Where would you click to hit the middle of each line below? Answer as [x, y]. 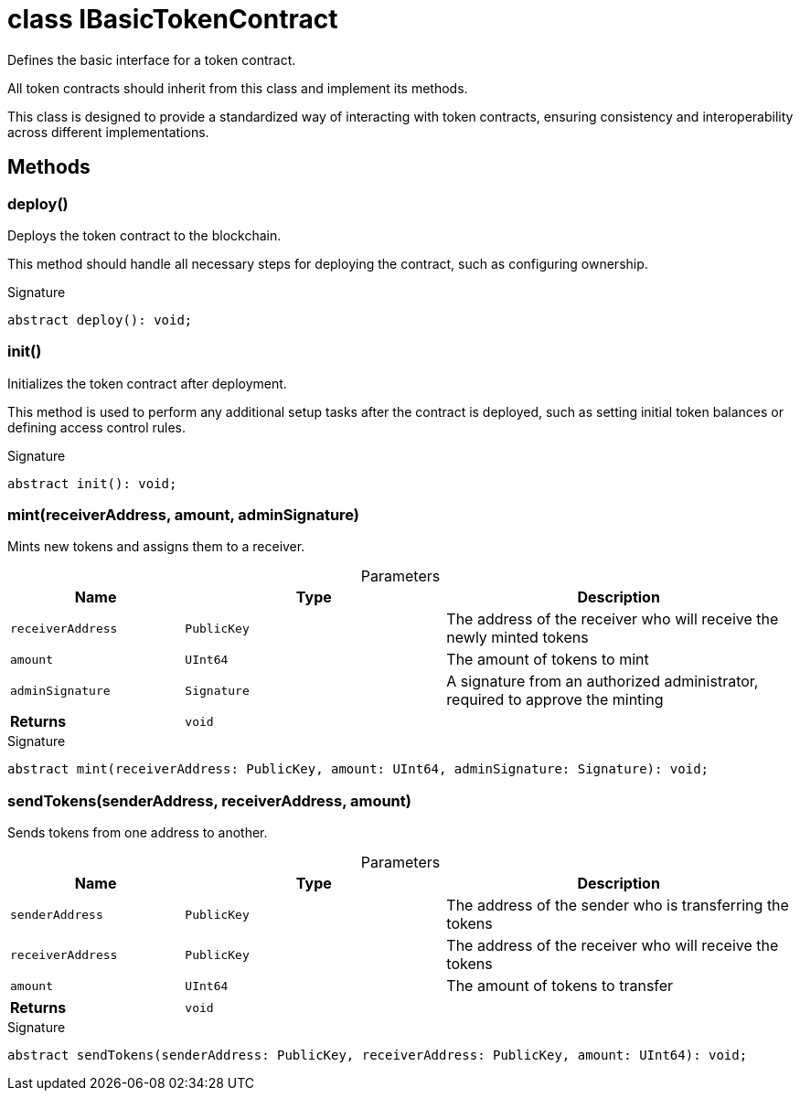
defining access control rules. [97, 427]
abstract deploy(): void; [100, 320]
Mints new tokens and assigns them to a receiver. [156, 547]
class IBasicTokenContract [173, 19]
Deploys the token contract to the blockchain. [144, 235]
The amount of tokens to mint [548, 660]
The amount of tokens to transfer [560, 986]
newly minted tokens [517, 638]
